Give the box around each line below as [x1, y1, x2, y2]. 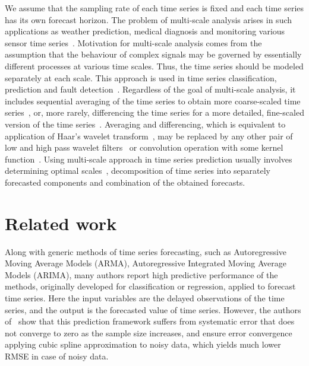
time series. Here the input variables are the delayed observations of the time [5, 292, 285, 304]
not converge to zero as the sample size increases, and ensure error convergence [5, 326, 292, 339]
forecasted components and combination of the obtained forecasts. [5, 176, 245, 188]
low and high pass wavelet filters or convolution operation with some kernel [5, 141, 283, 154]
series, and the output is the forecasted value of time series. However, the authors [5, 303, 301, 316]
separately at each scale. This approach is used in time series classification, [5, 71, 277, 84]
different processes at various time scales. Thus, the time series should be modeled [5, 59, 304, 72]
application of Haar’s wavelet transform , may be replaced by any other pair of [5, 129, 293, 142]
